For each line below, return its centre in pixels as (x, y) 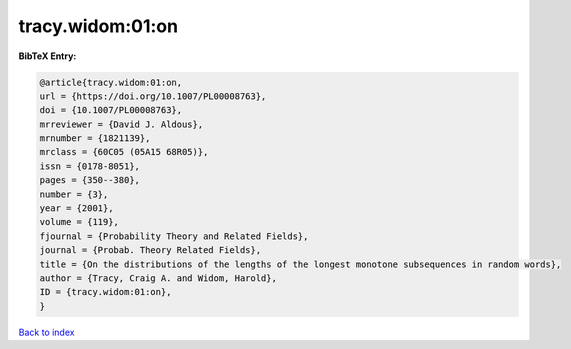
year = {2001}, (76, 208)
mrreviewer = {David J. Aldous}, (121, 124)
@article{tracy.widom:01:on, (111, 82)
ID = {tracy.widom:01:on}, (105, 292)
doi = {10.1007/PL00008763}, (111, 110)
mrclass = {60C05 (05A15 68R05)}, (124, 152)
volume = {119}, (79, 222)
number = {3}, (74, 194)
